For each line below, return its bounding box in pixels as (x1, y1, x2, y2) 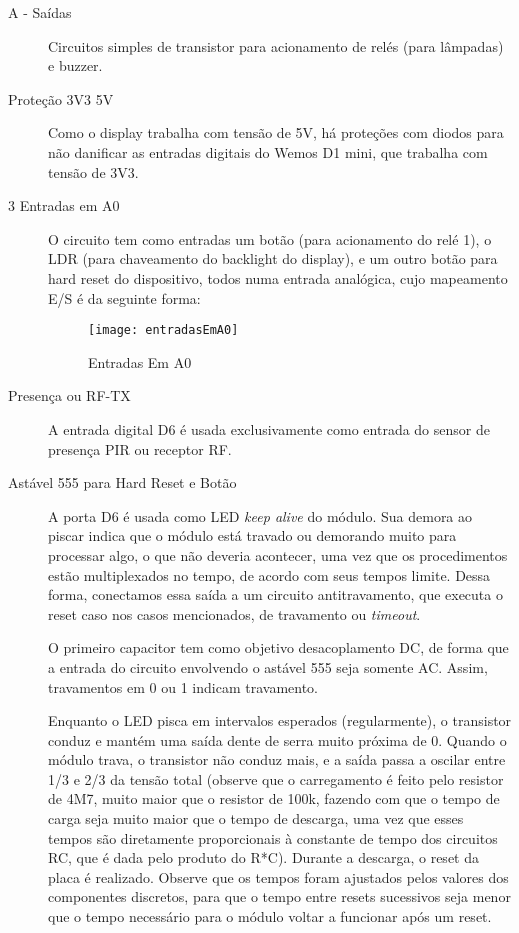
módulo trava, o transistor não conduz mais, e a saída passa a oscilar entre (48, 749, 506, 770)
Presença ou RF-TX (8, 385, 131, 406)
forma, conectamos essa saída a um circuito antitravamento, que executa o (48, 584, 503, 605)
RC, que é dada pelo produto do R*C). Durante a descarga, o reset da (48, 847, 479, 868)
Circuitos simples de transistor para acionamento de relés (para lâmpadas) (48, 35, 504, 56)
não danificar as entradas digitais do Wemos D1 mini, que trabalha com (48, 141, 488, 162)
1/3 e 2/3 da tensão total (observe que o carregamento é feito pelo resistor (48, 768, 504, 789)
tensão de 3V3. (48, 161, 139, 182)
